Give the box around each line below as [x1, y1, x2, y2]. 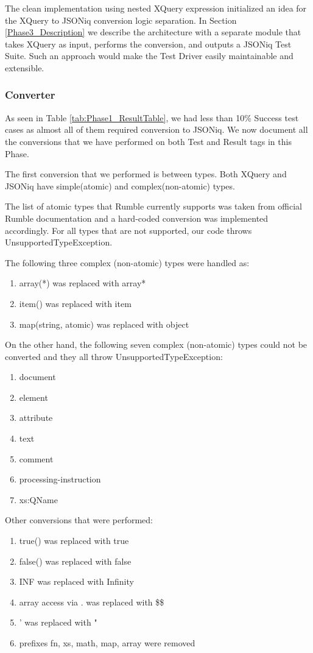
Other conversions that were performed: [5, 514, 153, 526]
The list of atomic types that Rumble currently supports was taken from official [5, 200, 302, 213]
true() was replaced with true [19, 534, 129, 547]
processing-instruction [19, 473, 101, 485]
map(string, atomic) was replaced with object [19, 317, 189, 330]
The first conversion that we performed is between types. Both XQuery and [5, 168, 287, 180]
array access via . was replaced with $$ [19, 595, 164, 608]
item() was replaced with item [19, 297, 132, 309]
